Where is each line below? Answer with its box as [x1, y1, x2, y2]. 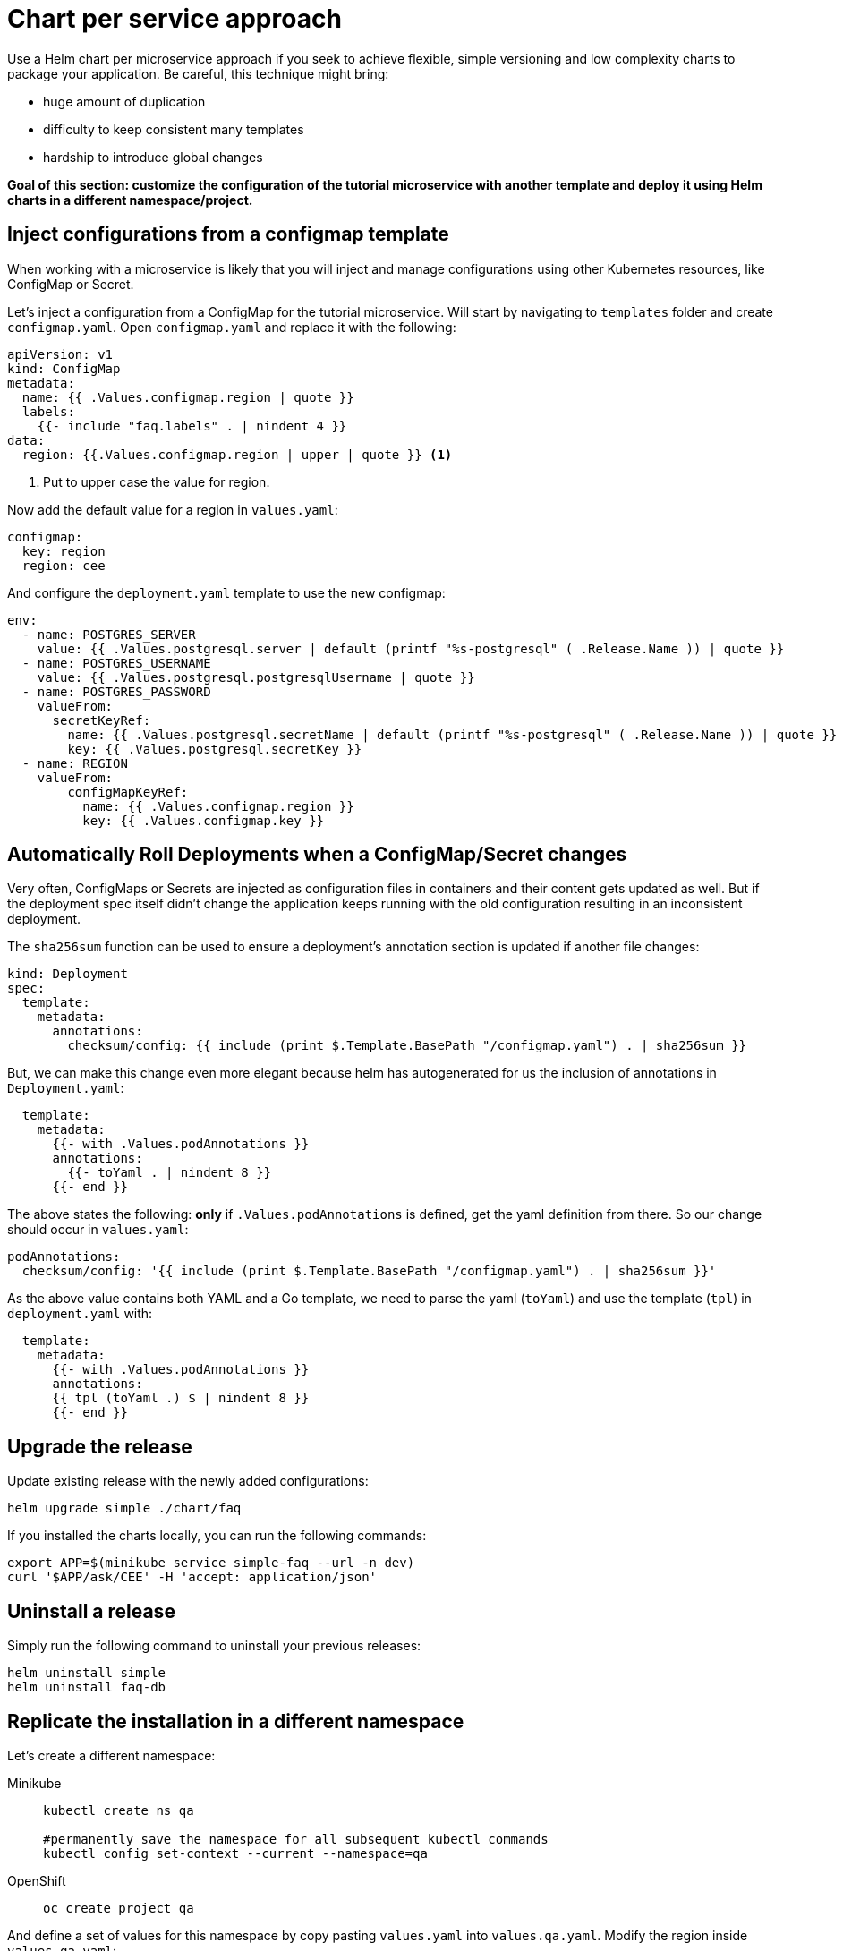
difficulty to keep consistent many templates [43, 121, 304, 137]
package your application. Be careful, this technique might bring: [7, 65, 389, 81]
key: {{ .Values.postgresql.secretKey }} [67, 741, 362, 756]
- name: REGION [21, 755, 128, 771]
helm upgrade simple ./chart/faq [7, 1501, 242, 1516]
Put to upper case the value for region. [43, 473, 270, 490]
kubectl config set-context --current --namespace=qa [43, 1845, 428, 1861]
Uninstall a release [7, 1599, 175, 1623]
